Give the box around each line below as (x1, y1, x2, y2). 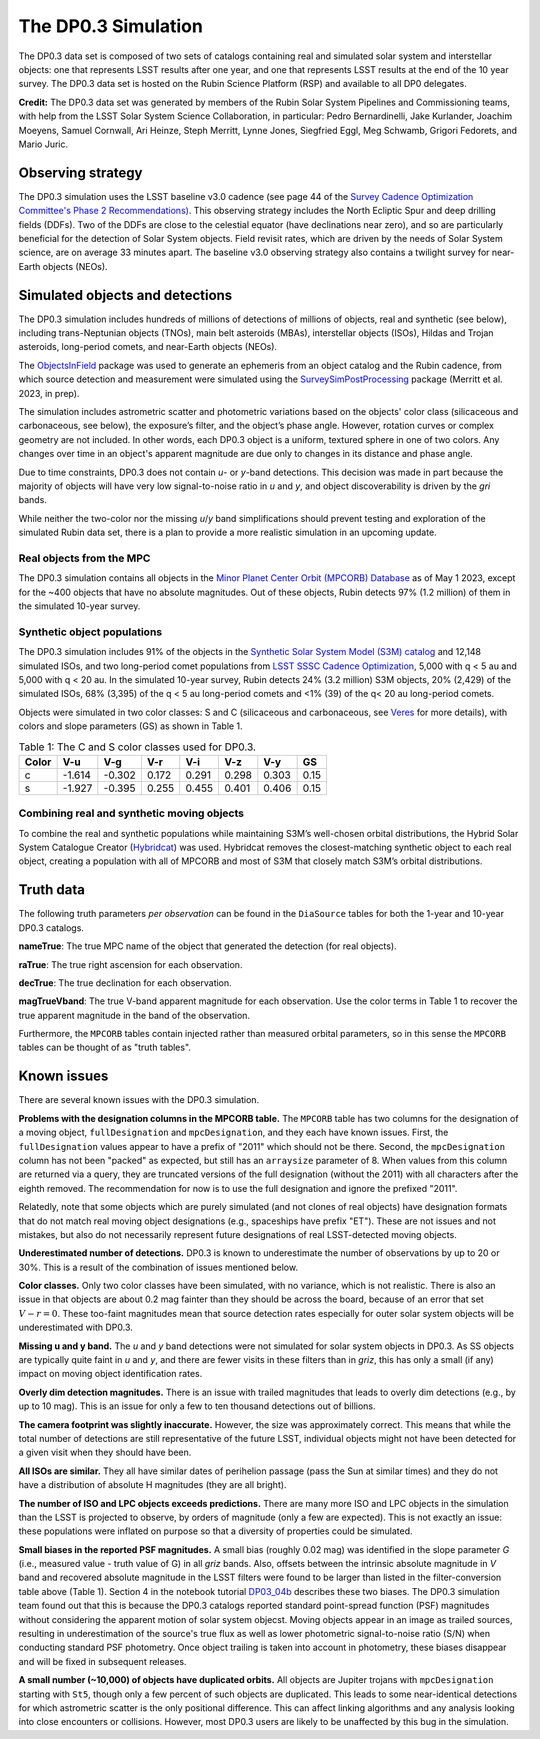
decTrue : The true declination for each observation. (18, 976, 232, 989)
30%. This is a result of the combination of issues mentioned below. (18, 1261, 299, 1273)
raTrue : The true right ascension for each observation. (18, 958, 243, 970)
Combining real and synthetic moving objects (18, 806, 245, 820)
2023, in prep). (18, 387, 80, 399)
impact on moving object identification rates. (18, 1368, 203, 1380)
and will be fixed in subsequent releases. (18, 1655, 187, 1667)
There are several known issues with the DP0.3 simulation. (18, 1094, 260, 1106)
